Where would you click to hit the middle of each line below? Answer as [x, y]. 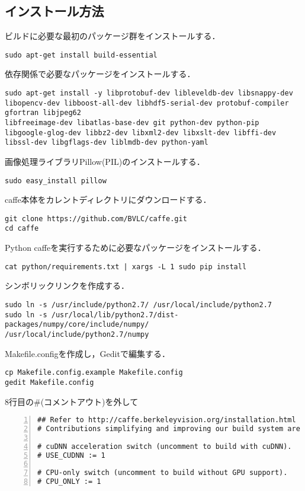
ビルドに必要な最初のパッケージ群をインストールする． [113, 36]
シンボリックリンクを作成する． [67, 286]
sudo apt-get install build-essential [81, 55]
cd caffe [22, 229]
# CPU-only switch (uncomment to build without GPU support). [163, 473]
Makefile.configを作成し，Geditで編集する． [87, 353]
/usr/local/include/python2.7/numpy [77, 334]
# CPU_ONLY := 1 [69, 482]
